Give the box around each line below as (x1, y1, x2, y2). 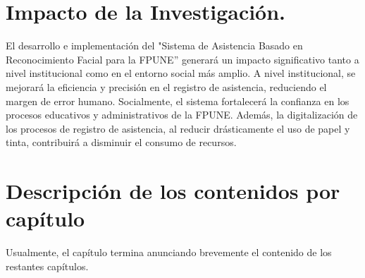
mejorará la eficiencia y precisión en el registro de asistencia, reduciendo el (6, 79, 327, 94)
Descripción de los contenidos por (6, 176, 340, 205)
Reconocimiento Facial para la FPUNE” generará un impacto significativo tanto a (6, 52, 359, 66)
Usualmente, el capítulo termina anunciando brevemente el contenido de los (6, 245, 332, 260)
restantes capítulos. (6, 258, 89, 273)
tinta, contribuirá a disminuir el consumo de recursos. (6, 135, 237, 150)
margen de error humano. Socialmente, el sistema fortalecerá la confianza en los (6, 93, 349, 108)
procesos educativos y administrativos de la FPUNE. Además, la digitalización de (6, 107, 358, 122)
